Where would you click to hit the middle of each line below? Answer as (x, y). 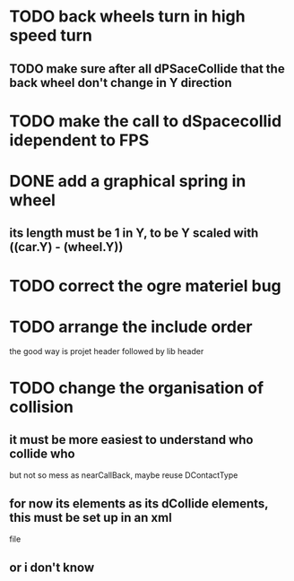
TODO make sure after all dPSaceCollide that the (147, 69)
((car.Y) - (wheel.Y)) (66, 247)
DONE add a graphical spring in (128, 181)
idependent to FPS (79, 140)
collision (42, 407)
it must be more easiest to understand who (131, 440)
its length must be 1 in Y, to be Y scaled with (134, 234)
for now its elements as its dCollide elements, (139, 503)
